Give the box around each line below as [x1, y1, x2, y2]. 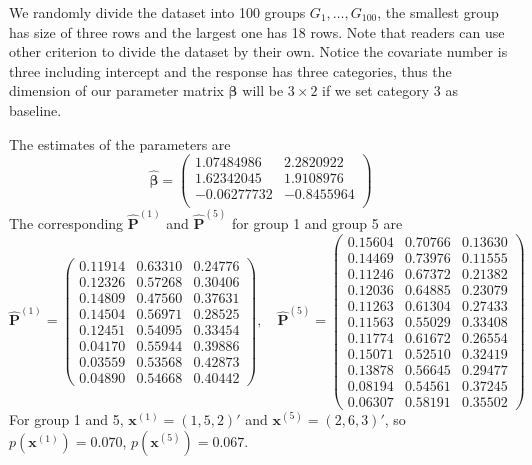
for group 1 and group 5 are [232, 213, 403, 233]
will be [242, 80, 284, 101]
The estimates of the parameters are [9, 133, 231, 154]
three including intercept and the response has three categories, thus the [9, 60, 452, 81]
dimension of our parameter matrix [9, 80, 224, 101]
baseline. [9, 99, 62, 120]
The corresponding [9, 213, 124, 233]
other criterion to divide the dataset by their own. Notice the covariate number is [9, 41, 508, 62]
